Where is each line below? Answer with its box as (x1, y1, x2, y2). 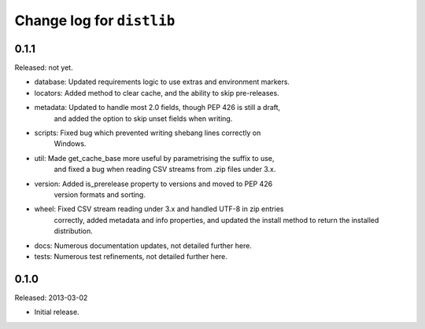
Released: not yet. (14, 63, 74, 72)
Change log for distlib (14, 12, 176, 29)
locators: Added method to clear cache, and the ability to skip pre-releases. (34, 88, 279, 97)
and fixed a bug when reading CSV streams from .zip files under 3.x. (54, 165, 276, 174)
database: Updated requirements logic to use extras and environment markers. (34, 77, 290, 86)
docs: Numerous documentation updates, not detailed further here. (34, 240, 252, 250)
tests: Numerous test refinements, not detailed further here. (34, 251, 228, 261)
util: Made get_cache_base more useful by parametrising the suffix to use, (34, 153, 275, 163)
